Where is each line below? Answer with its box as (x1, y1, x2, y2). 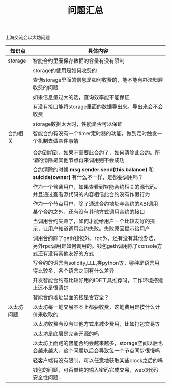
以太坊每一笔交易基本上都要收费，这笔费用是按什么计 (33, 304, 160, 311)
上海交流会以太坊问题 (5, 34, 50, 41)
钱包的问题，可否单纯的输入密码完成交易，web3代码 (33, 367, 159, 374)
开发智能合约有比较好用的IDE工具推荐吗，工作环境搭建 (33, 277, 163, 284)
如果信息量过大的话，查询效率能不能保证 (33, 94, 130, 101)
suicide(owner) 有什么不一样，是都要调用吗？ (33, 174, 144, 181)
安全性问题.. (33, 374, 61, 381)
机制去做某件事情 (38, 138, 79, 145)
